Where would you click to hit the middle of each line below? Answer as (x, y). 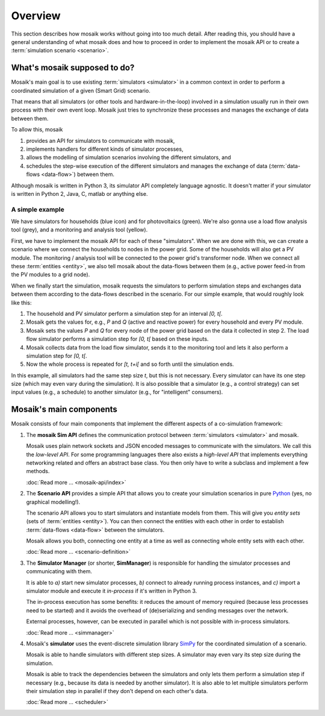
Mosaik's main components (64, 410)
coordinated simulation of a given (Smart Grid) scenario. (81, 90)
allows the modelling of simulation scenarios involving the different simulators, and (128, 157)
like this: (21, 303)
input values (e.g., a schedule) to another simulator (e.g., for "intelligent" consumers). (117, 392)
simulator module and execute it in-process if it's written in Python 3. (112, 591)
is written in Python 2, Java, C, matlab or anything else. (79, 193)
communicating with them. (59, 571)
